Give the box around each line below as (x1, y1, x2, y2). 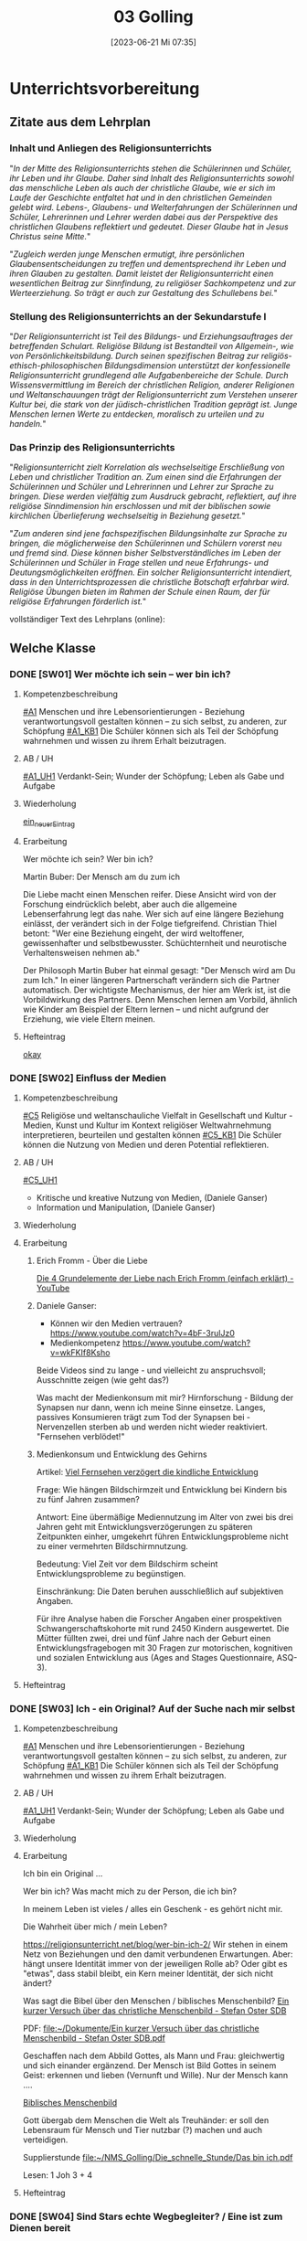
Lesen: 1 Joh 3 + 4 (22, 2170, 93, 2181)
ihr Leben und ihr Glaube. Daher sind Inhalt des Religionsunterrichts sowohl (9, 172, 294, 184)
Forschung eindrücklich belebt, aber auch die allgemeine (22, 898, 238, 909)
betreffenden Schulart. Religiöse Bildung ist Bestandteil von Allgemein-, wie (9, 340, 294, 351)
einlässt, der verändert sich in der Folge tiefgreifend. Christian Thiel (22, 918, 277, 929)
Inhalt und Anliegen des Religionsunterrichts (9, 142, 212, 154)
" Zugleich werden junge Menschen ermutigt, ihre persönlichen (9, 249, 245, 260)
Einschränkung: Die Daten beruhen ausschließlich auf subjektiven (36, 1586, 284, 1597)
